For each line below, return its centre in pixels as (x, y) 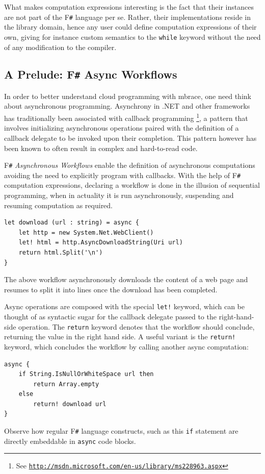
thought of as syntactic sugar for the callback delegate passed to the (110, 316)
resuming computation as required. (59, 205)
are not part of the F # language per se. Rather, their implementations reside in (128, 17)
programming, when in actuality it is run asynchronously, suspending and (119, 195)
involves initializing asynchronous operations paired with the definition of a (122, 128)
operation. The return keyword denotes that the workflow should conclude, (137, 326)
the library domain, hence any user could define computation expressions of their (130, 27)
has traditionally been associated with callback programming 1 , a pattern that (126, 117)
